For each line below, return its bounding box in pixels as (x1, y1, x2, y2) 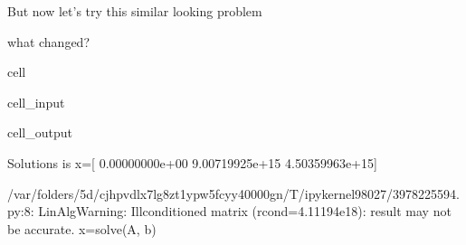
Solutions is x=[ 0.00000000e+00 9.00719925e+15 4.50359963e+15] (7, 153, 377, 172)
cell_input (7, 92, 65, 111)
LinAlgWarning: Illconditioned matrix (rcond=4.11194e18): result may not (38, 202, 452, 221)
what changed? (7, 32, 90, 51)
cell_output (7, 123, 72, 142)
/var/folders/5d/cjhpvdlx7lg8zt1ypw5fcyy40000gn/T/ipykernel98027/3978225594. (7, 184, 460, 203)
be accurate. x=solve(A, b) (7, 219, 157, 238)
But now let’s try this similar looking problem (7, 2, 262, 20)
